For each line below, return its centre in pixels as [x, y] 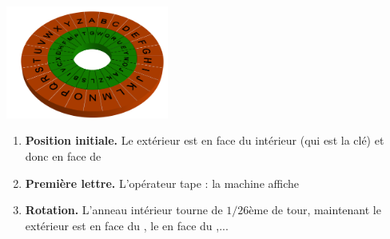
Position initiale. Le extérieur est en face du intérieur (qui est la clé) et [205, 140]
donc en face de [63, 155]
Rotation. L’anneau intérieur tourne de [124, 210]
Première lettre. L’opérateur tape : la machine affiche [162, 183]
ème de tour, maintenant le [315, 210]
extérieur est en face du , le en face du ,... [127, 225]
